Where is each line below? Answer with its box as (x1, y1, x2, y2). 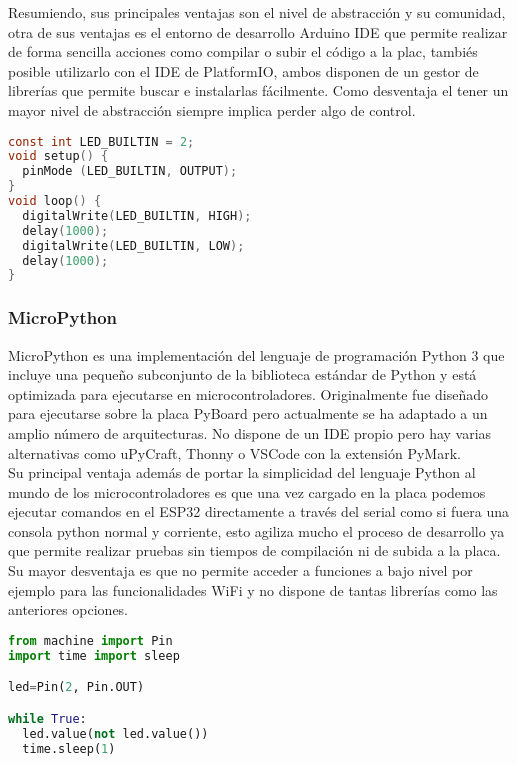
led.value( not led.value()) (22, 726, 209, 741)
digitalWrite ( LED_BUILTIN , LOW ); (22, 238, 245, 253)
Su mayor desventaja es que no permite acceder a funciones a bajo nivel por (8, 560, 473, 581)
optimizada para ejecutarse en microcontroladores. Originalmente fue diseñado (8, 383, 488, 404)
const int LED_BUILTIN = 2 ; (8, 134, 195, 149)
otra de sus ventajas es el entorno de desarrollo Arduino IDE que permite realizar (8, 21, 508, 42)
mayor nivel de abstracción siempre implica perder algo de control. (8, 99, 416, 120)
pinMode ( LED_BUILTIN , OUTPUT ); (22, 164, 238, 179)
